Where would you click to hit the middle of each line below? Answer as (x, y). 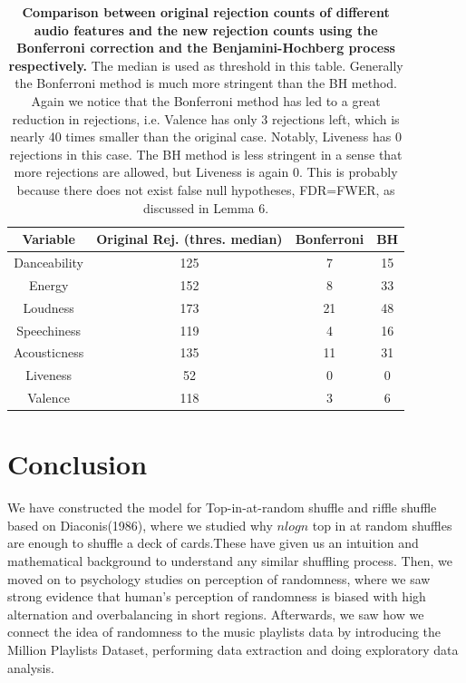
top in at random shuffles (382, 525)
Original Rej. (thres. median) (189, 239)
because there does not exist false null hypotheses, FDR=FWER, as (206, 189)
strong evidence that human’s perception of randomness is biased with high (217, 596)
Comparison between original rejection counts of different (206, 12)
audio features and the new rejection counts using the (206, 29)
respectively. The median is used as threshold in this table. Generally (206, 65)
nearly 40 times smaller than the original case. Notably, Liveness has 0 (206, 137)
